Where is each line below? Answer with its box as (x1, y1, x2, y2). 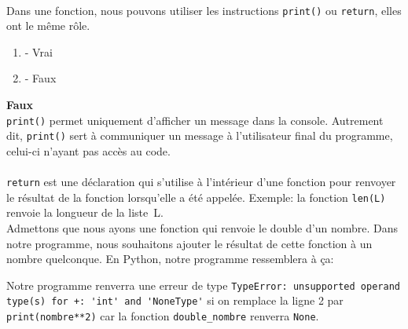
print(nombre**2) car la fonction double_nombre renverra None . (6, 308, 319, 324)
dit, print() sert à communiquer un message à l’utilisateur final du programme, (6, 127, 393, 144)
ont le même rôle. (6, 17, 90, 34)
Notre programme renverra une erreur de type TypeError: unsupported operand (6, 276, 400, 293)
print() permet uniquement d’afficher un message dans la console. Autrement (6, 111, 384, 128)
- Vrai (24, 43, 53, 60)
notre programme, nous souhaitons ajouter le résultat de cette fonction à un (6, 235, 373, 251)
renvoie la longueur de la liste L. (6, 204, 164, 221)
